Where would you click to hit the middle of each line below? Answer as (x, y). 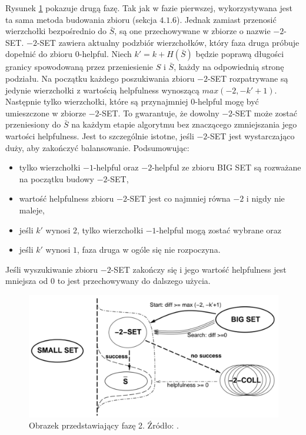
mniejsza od (27, 281)
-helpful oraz (116, 167)
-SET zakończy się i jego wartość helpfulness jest (199, 269)
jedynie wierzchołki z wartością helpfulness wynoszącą (102, 90)
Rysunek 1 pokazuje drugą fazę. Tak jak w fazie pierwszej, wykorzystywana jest (149, 8)
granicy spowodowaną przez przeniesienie (79, 67)
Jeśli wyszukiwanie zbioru (52, 269)
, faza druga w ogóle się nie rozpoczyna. (149, 250)
